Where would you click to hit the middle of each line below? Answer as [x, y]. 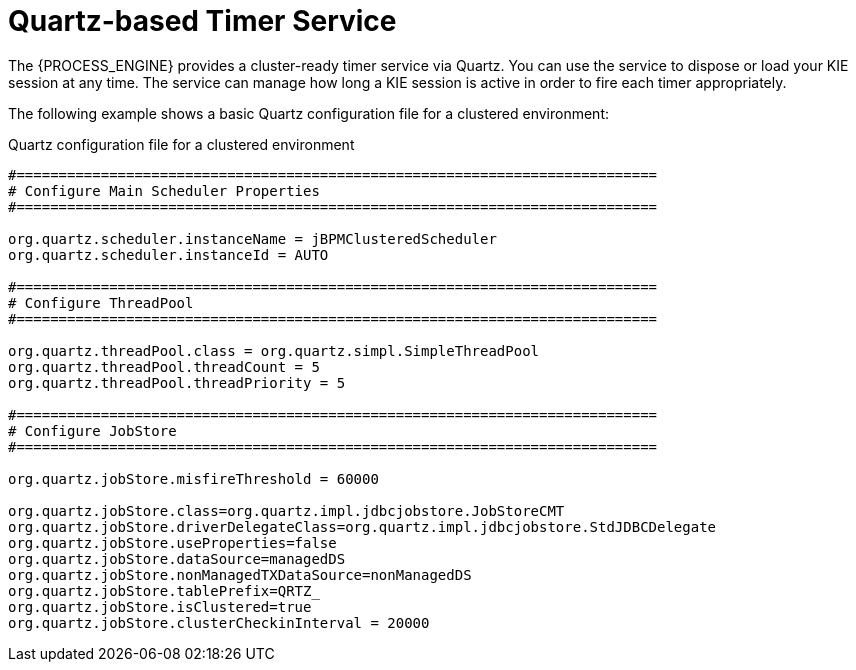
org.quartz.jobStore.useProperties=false [172, 542]
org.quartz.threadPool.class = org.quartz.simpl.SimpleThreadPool [274, 350]
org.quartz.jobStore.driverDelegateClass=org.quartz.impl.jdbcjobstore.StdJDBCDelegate [362, 526]
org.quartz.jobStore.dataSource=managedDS [177, 558]
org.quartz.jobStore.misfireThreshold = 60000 [193, 478]
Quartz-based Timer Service [202, 21]
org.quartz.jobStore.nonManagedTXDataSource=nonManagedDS [240, 574]
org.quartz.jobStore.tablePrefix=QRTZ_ [164, 590]
